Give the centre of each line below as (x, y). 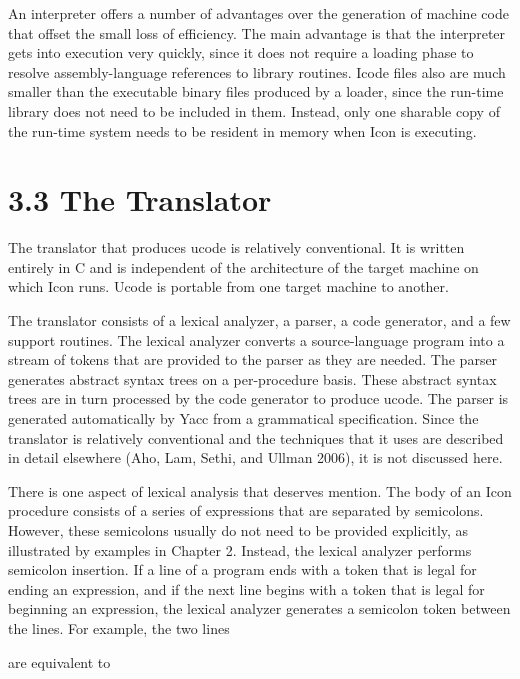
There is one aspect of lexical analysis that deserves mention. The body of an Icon (260, 490)
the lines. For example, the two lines (119, 627)
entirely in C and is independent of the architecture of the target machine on (243, 266)
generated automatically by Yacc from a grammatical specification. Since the (243, 418)
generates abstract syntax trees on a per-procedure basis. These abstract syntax (252, 378)
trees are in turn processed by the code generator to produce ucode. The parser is (258, 398)
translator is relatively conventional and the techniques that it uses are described (256, 437)
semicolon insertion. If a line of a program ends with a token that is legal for (242, 569)
